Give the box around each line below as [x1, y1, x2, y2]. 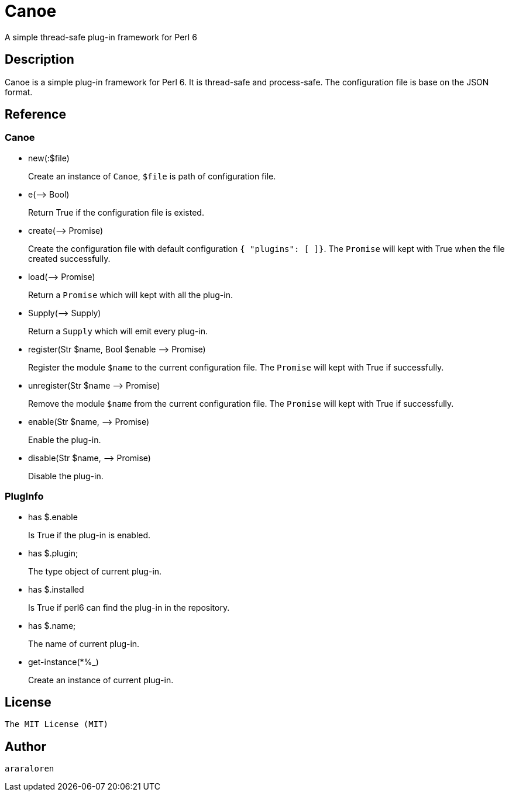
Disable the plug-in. [28, 470, 104, 481]
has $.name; [28, 620, 76, 631]
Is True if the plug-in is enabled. [28, 529, 151, 540]
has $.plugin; [28, 548, 78, 558]
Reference [5, 107, 66, 122]
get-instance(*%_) [28, 656, 99, 667]
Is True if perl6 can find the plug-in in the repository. [28, 602, 230, 612]
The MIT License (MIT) [5, 719, 109, 729]
